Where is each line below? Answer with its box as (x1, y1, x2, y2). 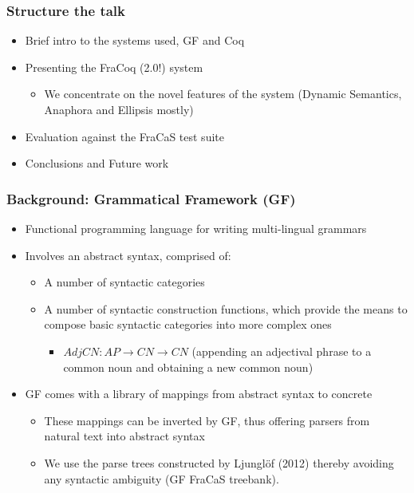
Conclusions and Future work (25, 155, 169, 172)
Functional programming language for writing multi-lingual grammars (25, 220, 367, 236)
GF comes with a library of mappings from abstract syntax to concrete (25, 385, 373, 402)
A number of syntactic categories (44, 274, 205, 290)
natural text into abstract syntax (44, 428, 205, 444)
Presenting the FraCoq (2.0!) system (25, 58, 203, 75)
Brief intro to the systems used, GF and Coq (25, 32, 245, 49)
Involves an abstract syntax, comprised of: (25, 246, 231, 263)
